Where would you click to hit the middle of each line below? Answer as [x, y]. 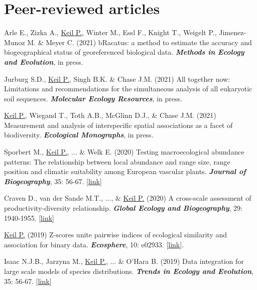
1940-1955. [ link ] [29, 217]
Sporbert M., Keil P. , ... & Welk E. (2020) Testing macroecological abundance [124, 152]
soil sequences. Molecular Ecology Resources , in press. [93, 98]
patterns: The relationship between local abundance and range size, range [117, 161]
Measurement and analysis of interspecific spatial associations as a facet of [118, 125]
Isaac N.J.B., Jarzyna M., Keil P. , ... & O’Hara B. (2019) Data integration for [124, 261]
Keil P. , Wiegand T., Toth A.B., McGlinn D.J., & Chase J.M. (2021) [110, 115]
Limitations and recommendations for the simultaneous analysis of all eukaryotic [128, 89]
